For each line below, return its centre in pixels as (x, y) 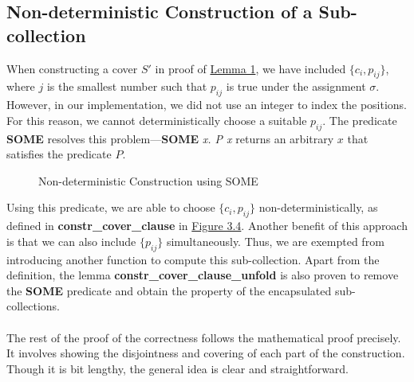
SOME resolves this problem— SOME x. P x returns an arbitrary (170, 138)
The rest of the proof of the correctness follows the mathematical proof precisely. (204, 337)
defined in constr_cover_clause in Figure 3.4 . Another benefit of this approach (207, 226)
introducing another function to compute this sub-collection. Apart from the (193, 259)
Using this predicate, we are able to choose (111, 207)
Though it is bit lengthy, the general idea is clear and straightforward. (178, 368)
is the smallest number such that (127, 86)
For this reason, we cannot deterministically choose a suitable (157, 120)
